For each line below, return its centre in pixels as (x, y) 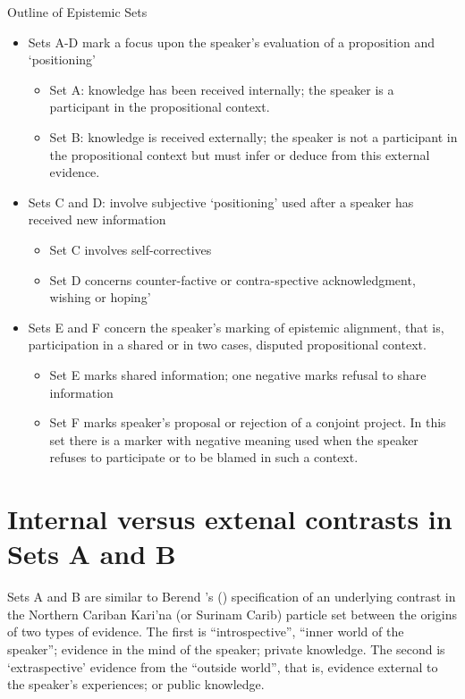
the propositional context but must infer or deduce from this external (240, 154)
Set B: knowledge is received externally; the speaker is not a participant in (254, 136)
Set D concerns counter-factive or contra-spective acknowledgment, (232, 279)
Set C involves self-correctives (131, 249)
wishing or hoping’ (100, 297)
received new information (97, 219)
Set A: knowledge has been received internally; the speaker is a (222, 89)
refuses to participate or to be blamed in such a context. (204, 457)
